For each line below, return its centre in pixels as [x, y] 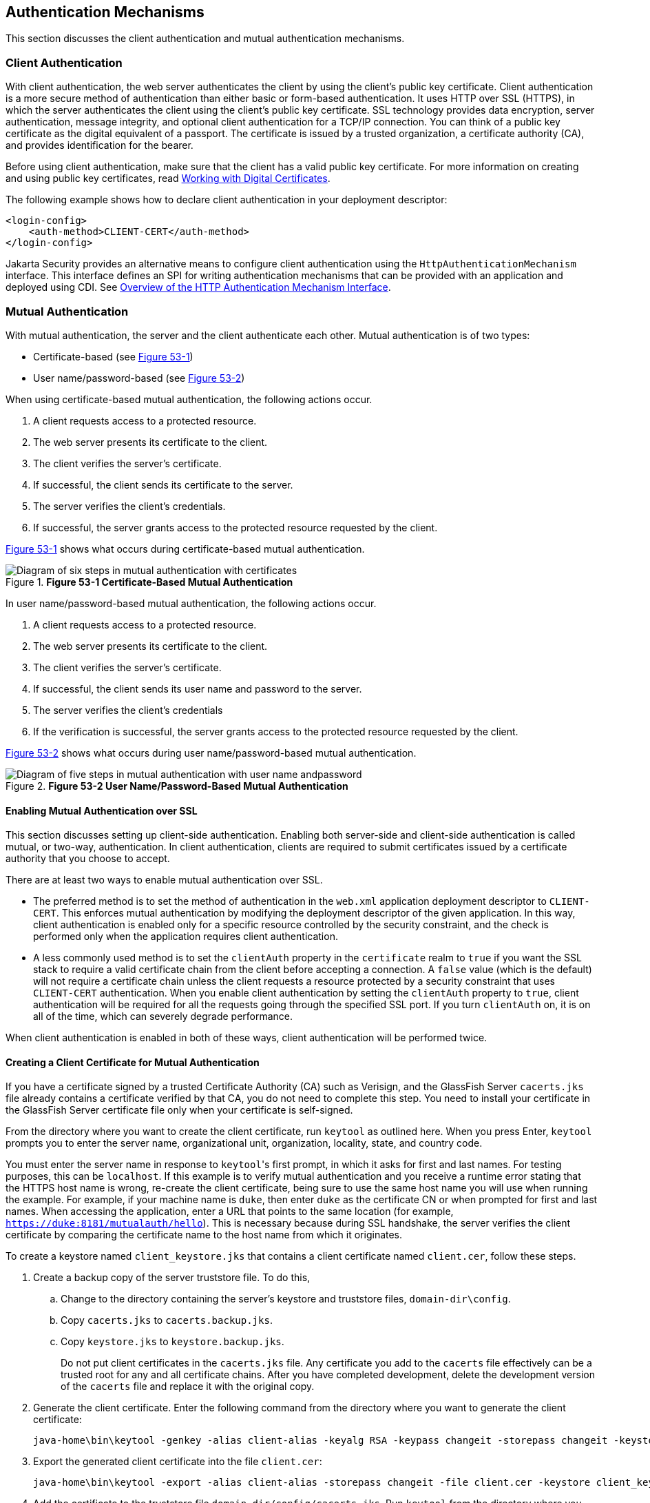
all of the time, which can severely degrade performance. [163, 1016]
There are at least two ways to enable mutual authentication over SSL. [164, 880]
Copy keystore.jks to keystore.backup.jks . [172, 1342]
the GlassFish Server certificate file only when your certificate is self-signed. [179, 1110]
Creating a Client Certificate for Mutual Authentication [133, 1062]
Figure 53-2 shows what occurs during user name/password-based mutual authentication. [211, 753]
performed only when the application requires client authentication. [186, 937]
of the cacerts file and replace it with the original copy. [188, 1387]
